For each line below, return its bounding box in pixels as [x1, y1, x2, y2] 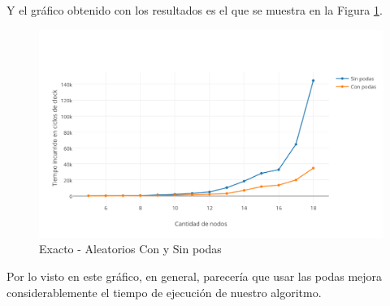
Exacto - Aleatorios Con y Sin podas [39, 240, 222, 257]
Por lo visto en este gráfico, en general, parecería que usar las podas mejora [6, 268, 383, 285]
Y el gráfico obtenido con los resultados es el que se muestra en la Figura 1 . [6, 2, 383, 18]
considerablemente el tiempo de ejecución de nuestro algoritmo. [6, 283, 322, 300]
